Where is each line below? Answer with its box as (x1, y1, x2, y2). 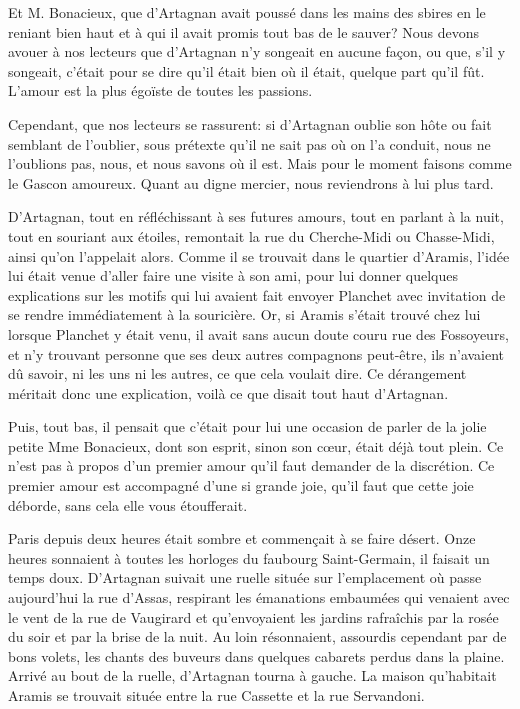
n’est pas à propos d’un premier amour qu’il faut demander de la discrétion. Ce (8, 455, 495, 476)
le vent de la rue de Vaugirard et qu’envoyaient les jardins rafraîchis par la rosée (8, 606, 499, 627)
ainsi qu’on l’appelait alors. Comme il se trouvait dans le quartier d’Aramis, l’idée (8, 245, 510, 266)
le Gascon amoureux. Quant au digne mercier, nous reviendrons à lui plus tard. (8, 172, 494, 193)
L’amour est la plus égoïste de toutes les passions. (8, 80, 313, 101)
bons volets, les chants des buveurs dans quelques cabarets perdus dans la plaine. (8, 645, 505, 666)
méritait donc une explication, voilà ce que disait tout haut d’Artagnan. (8, 382, 449, 403)
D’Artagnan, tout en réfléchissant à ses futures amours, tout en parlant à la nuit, (8, 206, 504, 227)
